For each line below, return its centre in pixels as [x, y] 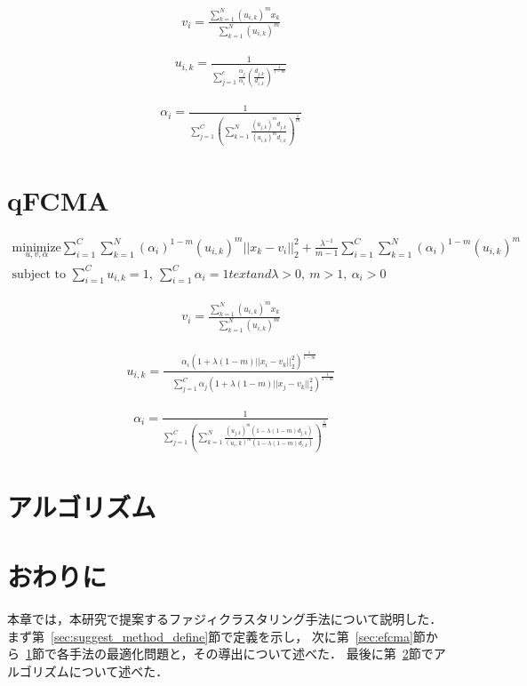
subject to [39, 274]
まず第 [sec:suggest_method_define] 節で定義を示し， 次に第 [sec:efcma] [210, 636]
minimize [36, 247]
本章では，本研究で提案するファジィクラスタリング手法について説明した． [225, 619]
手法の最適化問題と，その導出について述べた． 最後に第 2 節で [251, 654]
